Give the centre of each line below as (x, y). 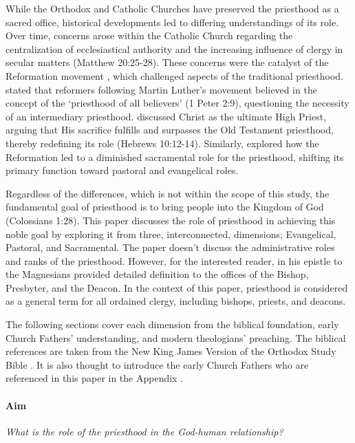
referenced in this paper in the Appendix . (95, 378)
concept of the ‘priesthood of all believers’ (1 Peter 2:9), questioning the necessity (177, 103)
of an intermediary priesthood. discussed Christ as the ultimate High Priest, (166, 116)
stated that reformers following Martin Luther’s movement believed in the (161, 89)
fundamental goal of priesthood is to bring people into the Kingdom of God (165, 207)
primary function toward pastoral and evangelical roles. (122, 170)
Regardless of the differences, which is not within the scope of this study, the (168, 193)
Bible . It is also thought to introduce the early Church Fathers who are (157, 364)
